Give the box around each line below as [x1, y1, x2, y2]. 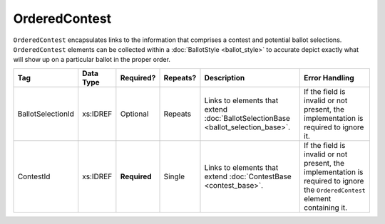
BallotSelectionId [17, 109, 74, 119]
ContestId [17, 171, 51, 181]
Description [204, 73, 245, 82]
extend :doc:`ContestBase [204, 171, 292, 181]
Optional [120, 109, 149, 119]
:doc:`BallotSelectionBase [204, 113, 290, 123]
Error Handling [304, 73, 354, 82]
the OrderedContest [304, 185, 366, 195]
